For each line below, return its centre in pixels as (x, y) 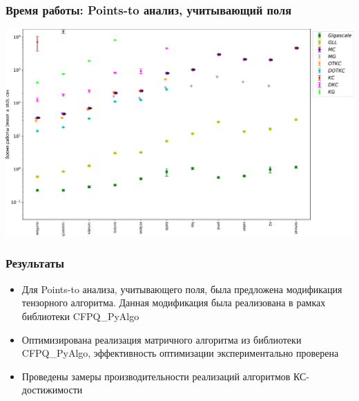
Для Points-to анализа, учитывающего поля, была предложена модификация (182, 289)
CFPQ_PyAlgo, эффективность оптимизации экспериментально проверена (180, 353)
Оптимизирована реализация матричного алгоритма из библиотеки (162, 339)
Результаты (35, 263)
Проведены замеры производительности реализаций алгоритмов (156, 376)
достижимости (52, 390)
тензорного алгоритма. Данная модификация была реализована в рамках (174, 302)
